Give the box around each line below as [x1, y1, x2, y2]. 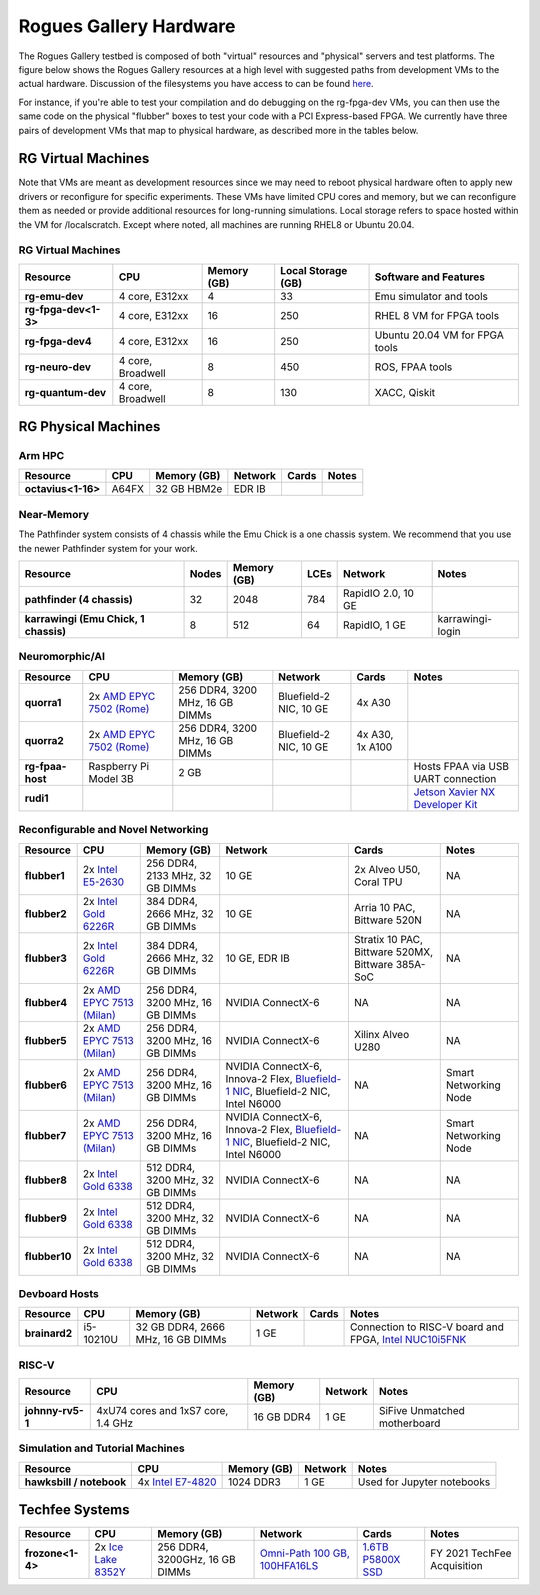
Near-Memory [18, 507, 90, 521]
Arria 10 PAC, [353, 900, 416, 914]
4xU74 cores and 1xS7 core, [96, 1404, 229, 1418]
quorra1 [24, 695, 62, 709]
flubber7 [24, 1128, 67, 1142]
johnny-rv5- [24, 1404, 84, 1418]
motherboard [378, 1416, 441, 1430]
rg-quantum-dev [24, 385, 107, 399]
